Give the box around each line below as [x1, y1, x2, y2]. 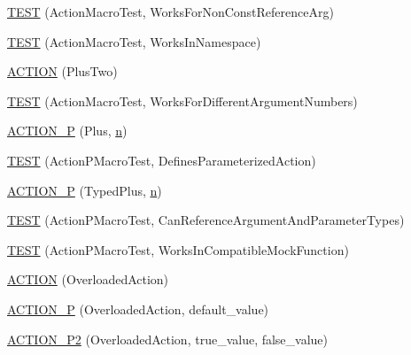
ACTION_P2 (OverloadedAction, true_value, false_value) [7, 329, 329, 348]
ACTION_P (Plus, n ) [7, 121, 128, 140]
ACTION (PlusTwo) [7, 62, 118, 81]
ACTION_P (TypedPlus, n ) [7, 181, 162, 199]
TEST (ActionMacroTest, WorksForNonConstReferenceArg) [7, 3, 334, 20]
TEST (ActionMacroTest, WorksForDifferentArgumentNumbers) [7, 91, 358, 110]
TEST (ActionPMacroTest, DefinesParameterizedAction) [7, 150, 316, 169]
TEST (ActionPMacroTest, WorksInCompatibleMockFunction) [7, 240, 349, 259]
